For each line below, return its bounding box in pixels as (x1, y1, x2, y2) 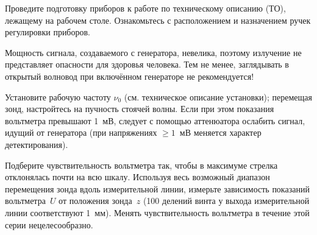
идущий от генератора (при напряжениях (5, 126, 157, 139)
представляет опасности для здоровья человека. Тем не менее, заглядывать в (5, 58, 289, 71)
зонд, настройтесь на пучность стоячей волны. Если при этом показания (5, 102, 274, 115)
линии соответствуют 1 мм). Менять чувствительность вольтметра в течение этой (5, 206, 310, 219)
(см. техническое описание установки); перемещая (124, 90, 312, 103)
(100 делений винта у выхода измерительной (143, 194, 310, 207)
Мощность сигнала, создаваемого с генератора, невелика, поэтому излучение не (5, 46, 302, 58)
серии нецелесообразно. (5, 218, 93, 231)
